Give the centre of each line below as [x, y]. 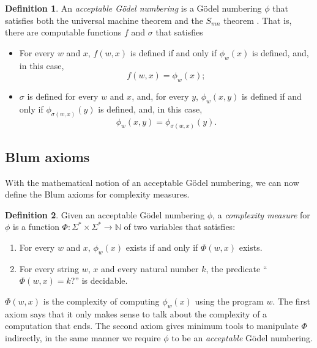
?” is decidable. [99, 280]
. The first [292, 301]
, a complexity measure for [261, 214]
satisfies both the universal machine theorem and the [104, 20]
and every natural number [150, 268]
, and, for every [160, 96]
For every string [49, 268]
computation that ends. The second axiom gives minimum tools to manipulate [152, 326]
